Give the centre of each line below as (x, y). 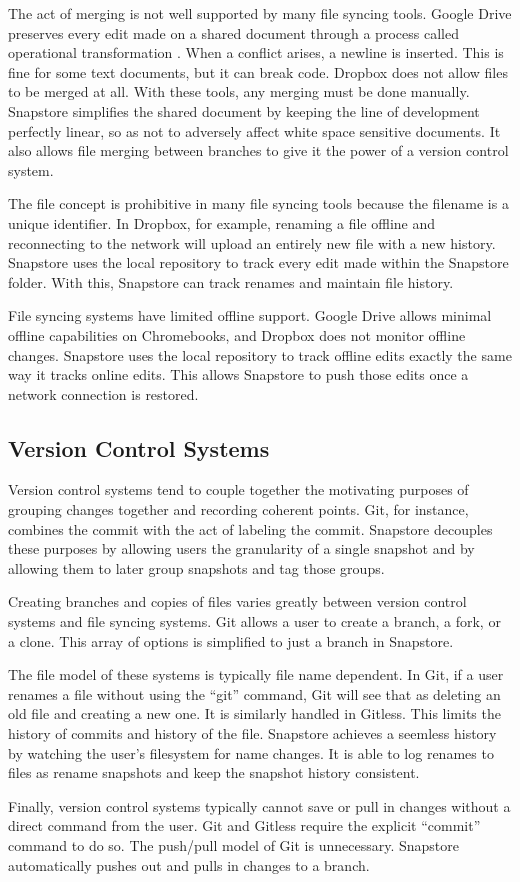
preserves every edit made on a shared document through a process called (233, 32)
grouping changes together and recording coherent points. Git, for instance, (238, 509)
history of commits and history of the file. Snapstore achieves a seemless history (252, 733)
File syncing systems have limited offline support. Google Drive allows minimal (250, 315)
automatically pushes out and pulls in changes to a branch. (189, 864)
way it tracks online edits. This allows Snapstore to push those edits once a (238, 374)
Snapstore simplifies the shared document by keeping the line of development (244, 110)
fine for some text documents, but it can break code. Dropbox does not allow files (258, 71)
